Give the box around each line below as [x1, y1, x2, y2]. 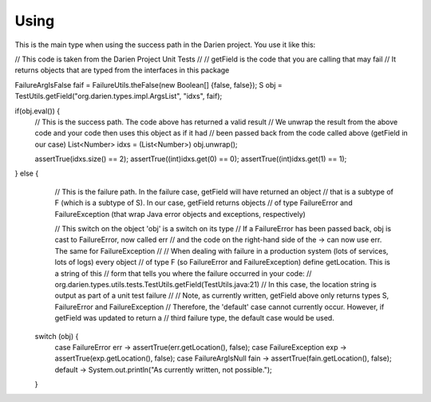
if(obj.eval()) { [14, 106, 61, 116]
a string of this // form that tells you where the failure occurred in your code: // [54, 268, 312, 278]
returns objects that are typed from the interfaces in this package [14, 65, 230, 75]
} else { [14, 168, 39, 179]
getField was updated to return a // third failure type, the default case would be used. [54, 313, 334, 323]
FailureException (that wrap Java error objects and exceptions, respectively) [54, 209, 306, 219]
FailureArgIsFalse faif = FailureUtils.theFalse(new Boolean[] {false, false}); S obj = [14, 80, 283, 89]
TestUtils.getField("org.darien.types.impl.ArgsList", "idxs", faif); [14, 92, 223, 101]
